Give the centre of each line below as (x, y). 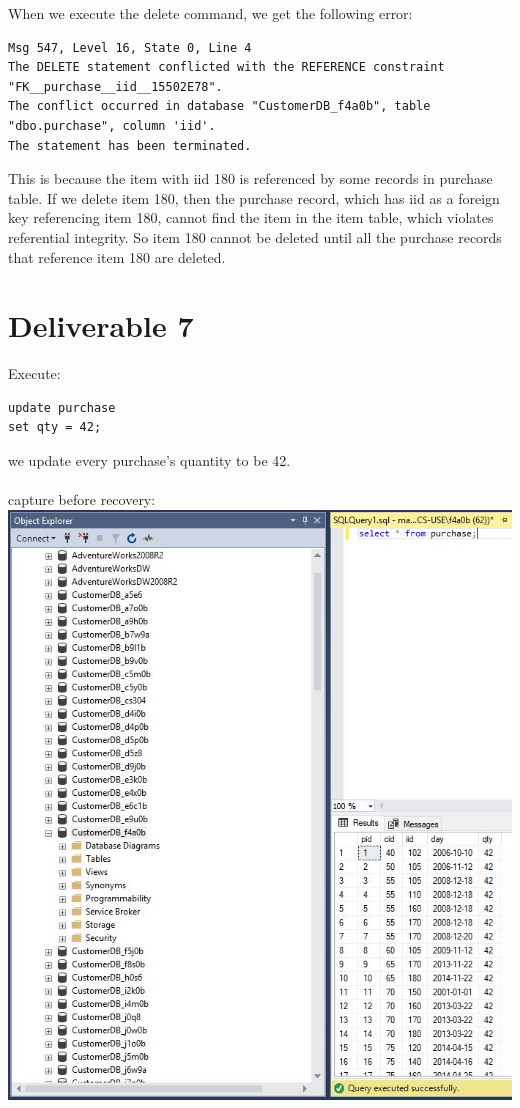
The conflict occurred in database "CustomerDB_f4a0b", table (219, 106)
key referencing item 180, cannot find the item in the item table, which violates (251, 217)
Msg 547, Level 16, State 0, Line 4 (130, 47)
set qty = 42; (55, 427)
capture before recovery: (82, 499)
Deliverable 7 (101, 325)
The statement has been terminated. (130, 145)
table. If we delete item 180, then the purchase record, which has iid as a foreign (254, 197)
